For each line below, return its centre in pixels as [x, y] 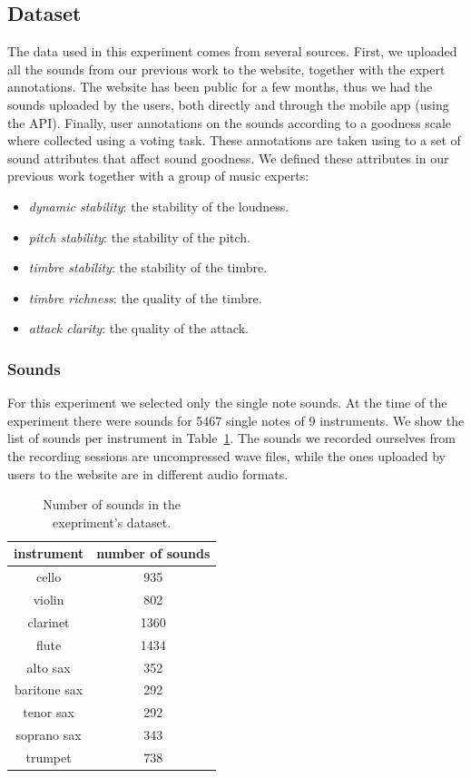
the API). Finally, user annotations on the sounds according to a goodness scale [230, 122]
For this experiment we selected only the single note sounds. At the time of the [227, 403]
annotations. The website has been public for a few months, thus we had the [220, 87]
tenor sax [49, 712]
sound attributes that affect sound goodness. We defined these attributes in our [228, 158]
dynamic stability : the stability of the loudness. [159, 206]
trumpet [49, 757]
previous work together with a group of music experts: [158, 176]
